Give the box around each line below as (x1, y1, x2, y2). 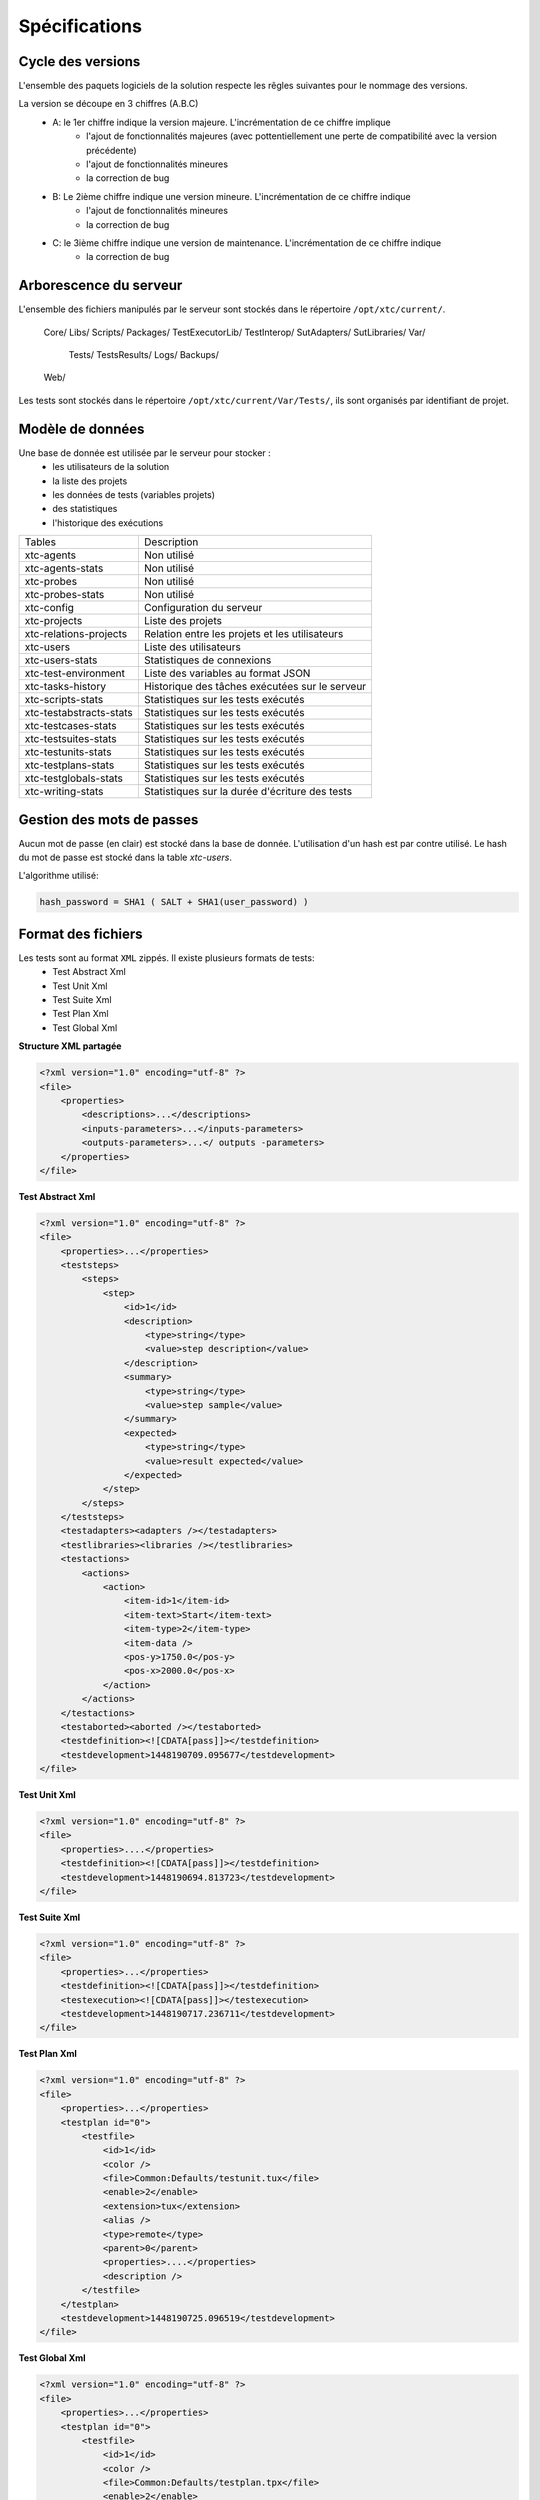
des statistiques (52, 503, 118, 515)
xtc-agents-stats (24, 561, 104, 575)
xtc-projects (24, 614, 83, 628)
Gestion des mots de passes (18, 811, 199, 828)
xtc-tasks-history (24, 680, 107, 694)
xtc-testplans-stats (24, 758, 115, 772)
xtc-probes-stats (24, 588, 105, 602)
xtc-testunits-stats (24, 745, 112, 759)
